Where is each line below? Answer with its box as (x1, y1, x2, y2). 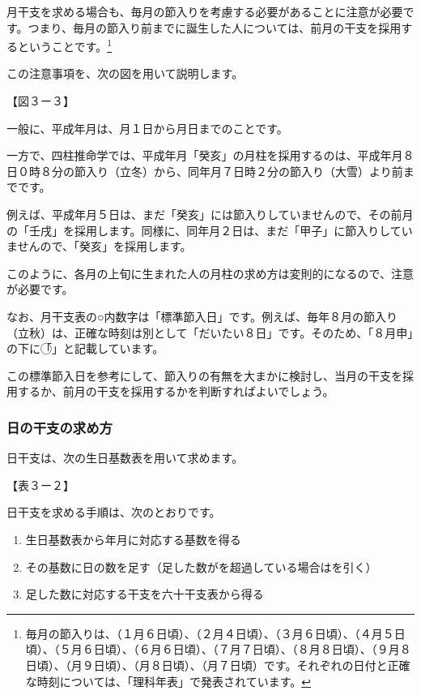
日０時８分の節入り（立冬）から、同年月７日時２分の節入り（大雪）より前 (6, 162, 403, 179)
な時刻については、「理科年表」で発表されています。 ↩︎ (25, 672, 312, 689)
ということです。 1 (17, 36, 113, 54)
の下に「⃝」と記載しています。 (6, 340, 164, 357)
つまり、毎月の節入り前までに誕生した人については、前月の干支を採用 (28, 19, 402, 36)
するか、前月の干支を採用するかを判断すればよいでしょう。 (17, 383, 334, 400)
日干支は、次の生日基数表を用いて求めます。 (6, 449, 244, 466)
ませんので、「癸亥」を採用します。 (6, 238, 192, 255)
